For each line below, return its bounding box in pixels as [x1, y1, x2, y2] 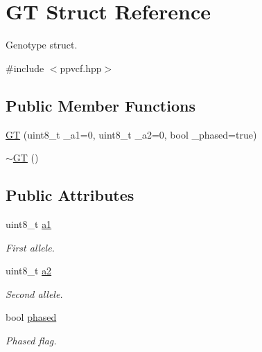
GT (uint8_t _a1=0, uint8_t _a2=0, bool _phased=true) [6, 127, 257, 141]
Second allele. [6, 286, 63, 301]
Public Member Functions [6, 94, 195, 116]
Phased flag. [6, 333, 57, 347]
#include [6, 60, 44, 75]
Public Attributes [6, 184, 134, 206]
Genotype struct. [6, 37, 78, 52]
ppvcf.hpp [60, 60, 102, 75]
